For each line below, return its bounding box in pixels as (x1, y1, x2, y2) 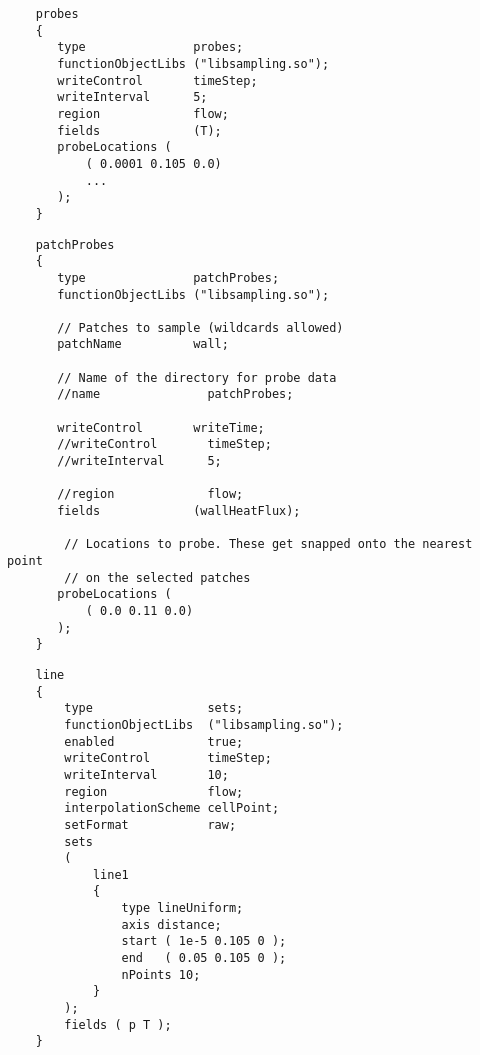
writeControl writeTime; (57, 420, 265, 435)
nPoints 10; (121, 967, 201, 982)
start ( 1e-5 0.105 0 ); (121, 934, 287, 949)
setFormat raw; (64, 817, 237, 832)
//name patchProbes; (57, 387, 294, 402)
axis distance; (121, 917, 222, 932)
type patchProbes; (57, 270, 280, 285)
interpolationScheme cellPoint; (64, 801, 280, 816)
